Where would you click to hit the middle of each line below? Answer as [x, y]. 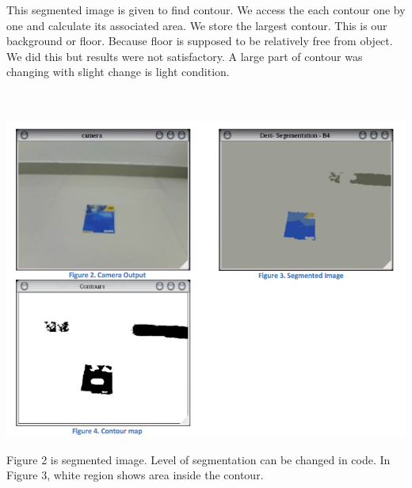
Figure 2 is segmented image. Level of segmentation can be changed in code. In [198, 459]
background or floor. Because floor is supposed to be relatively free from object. [200, 41]
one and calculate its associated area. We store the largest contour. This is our [197, 25]
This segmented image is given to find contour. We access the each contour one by [206, 10]
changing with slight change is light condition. [118, 72]
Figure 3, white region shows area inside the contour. [135, 475]
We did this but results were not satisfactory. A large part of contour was [185, 56]
